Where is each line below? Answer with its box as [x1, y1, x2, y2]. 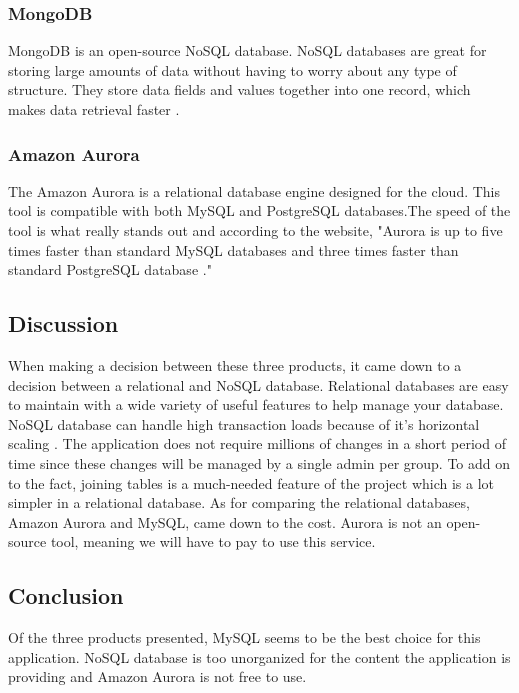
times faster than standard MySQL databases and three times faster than [8, 239, 459, 260]
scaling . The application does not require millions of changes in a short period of [8, 433, 506, 454]
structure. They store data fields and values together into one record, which [8, 79, 471, 100]
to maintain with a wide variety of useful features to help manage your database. [8, 394, 504, 415]
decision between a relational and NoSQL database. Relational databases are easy [8, 374, 509, 395]
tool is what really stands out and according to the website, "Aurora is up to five [8, 220, 503, 240]
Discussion [8, 308, 119, 339]
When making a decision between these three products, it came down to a [8, 354, 462, 375]
